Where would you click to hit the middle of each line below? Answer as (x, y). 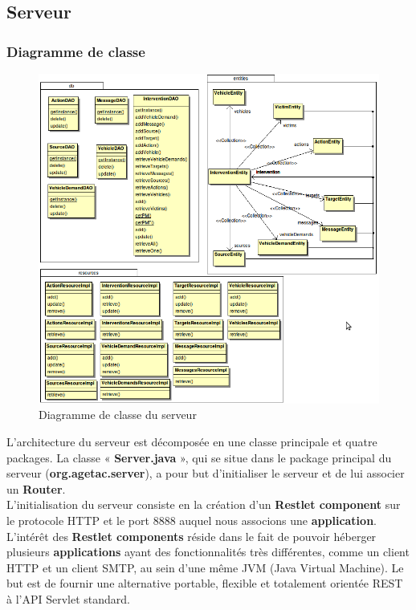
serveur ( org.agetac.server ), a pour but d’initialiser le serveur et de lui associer (206, 473)
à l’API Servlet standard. (68, 598)
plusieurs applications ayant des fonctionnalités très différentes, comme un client (208, 552)
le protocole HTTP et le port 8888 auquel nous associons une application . (192, 520)
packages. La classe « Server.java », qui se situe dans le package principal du (199, 457)
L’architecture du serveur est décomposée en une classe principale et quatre (192, 442)
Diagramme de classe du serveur (118, 415)
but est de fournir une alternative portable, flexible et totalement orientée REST (205, 583)
